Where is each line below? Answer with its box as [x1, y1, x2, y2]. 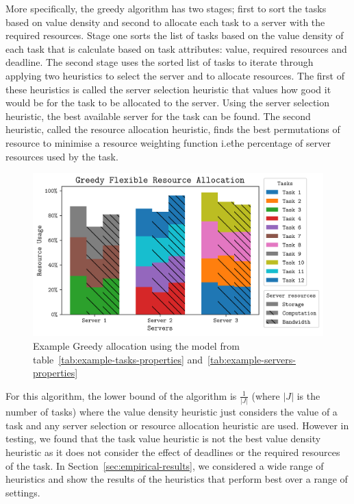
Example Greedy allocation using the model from [33, 339, 240, 353]
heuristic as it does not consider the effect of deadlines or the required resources [5, 444, 340, 459]
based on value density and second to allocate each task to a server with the [5, 14, 325, 29]
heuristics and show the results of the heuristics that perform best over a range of [5, 472, 348, 486]
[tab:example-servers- [207, 352, 296, 366]
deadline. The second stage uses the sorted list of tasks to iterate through [5, 55, 314, 69]
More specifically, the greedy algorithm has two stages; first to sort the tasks [5, 1, 327, 15]
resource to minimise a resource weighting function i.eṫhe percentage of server [5, 135, 331, 149]
